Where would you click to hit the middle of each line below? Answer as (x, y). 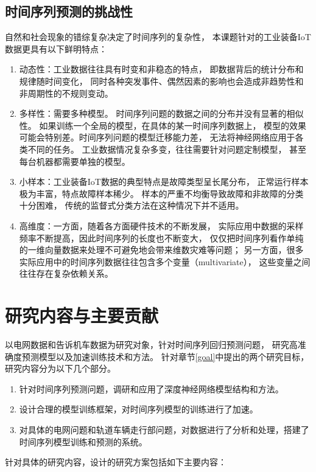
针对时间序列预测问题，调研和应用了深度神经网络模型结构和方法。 (151, 388)
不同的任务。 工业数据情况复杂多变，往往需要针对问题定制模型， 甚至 (167, 149)
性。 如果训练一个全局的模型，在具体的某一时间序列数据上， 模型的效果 (163, 125)
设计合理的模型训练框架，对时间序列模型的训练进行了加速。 (139, 409)
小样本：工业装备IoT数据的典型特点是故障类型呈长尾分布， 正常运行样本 (164, 182)
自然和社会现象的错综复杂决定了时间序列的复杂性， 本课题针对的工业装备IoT (158, 37)
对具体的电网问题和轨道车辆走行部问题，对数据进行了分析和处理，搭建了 (164, 429)
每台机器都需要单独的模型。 (75, 161)
